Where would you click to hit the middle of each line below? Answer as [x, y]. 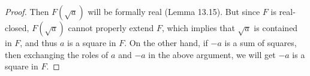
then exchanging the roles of [57, 54]
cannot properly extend [111, 28]
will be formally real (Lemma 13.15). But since [174, 11]
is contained [276, 28]
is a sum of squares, [261, 42]
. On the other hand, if [166, 42]
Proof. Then [27, 11]
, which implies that [198, 28]
